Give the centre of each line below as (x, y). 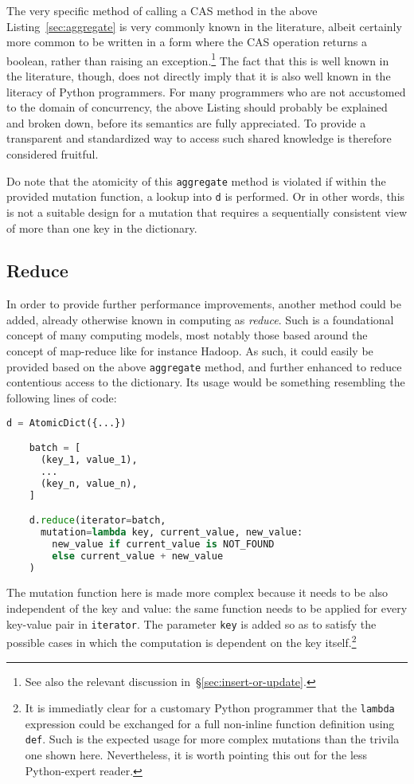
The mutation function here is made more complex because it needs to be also (197, 592)
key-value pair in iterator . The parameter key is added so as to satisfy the (191, 623)
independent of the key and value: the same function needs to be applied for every (207, 608)
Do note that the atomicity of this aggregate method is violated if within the (196, 180)
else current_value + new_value (138, 556)
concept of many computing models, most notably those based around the (187, 335)
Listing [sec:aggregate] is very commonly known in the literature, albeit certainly (204, 26)
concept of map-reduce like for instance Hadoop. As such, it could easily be (190, 351)
